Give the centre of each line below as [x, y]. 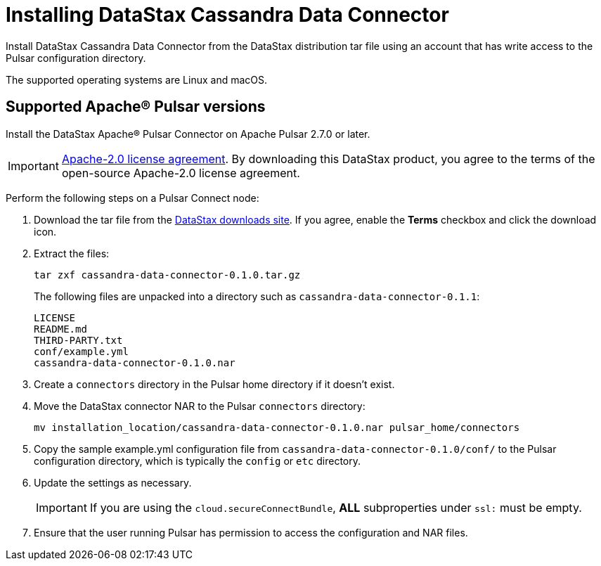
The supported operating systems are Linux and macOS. [137, 79]
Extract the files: [72, 253]
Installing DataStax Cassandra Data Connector [227, 15]
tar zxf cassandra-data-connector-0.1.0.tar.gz [167, 275]
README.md [60, 329]
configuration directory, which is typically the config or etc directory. [198, 461]
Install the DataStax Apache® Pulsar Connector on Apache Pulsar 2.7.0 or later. [188, 134]
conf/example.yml [81, 351]
